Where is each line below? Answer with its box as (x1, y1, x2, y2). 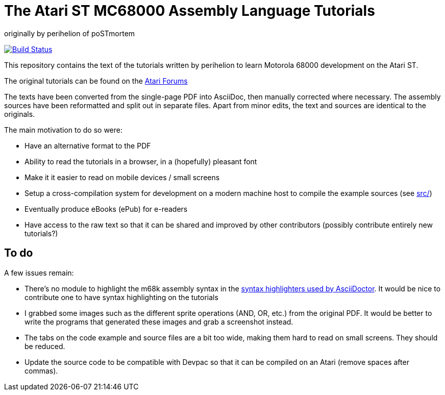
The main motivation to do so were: (4, 125, 123, 134)
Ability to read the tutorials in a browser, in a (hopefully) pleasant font (24, 157, 257, 166)
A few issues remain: (4, 268, 74, 277)
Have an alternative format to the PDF (24, 141, 151, 150)
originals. (4, 109, 35, 118)
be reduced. (24, 341, 65, 351)
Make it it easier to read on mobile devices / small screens (24, 172, 220, 182)
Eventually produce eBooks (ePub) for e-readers (24, 204, 188, 213)
